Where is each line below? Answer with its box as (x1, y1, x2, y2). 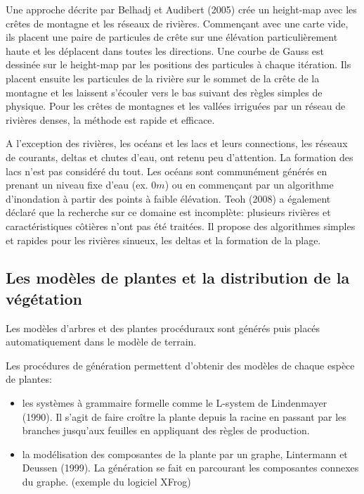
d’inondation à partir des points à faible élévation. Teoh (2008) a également (6, 191, 331, 205)
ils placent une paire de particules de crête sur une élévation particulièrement (6, 30, 338, 44)
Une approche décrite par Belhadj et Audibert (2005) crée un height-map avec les (6, 2, 357, 16)
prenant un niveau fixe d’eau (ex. (6, 177, 148, 192)
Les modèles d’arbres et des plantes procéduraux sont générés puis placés (6, 320, 320, 335)
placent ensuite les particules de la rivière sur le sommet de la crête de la (6, 70, 320, 85)
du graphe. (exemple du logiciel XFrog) (22, 474, 191, 489)
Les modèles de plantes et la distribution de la (6, 267, 350, 289)
